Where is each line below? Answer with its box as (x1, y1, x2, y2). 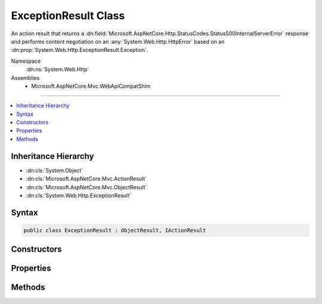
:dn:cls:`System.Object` (26, 167, 83, 174)
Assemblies (11, 74, 40, 81)
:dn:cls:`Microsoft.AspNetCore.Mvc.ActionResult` (26, 175, 147, 182)
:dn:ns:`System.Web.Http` (26, 66, 89, 73)
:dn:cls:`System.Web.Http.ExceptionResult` (26, 192, 132, 199)
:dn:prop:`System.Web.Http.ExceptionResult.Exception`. (11, 47, 148, 54)
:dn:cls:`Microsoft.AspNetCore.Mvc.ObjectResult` (26, 183, 147, 191)
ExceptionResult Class (11, 9, 125, 22)
